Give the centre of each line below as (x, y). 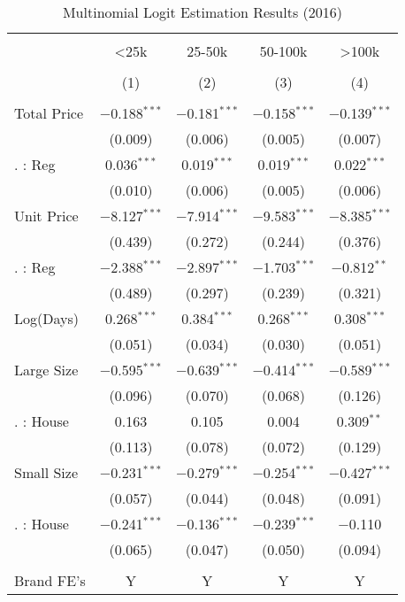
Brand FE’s (50, 580)
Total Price (49, 113)
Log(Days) (46, 318)
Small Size (46, 472)
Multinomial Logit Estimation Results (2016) (202, 12)
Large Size (46, 370)
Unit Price (46, 216)
